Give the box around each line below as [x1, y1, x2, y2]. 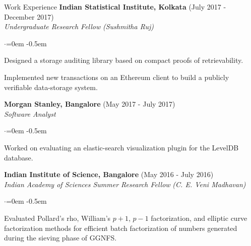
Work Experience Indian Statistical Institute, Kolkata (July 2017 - [4, 2, 226, 12]
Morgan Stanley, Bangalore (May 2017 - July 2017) [4, 99, 175, 109]
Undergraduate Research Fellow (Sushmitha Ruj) [4, 21, 154, 32]
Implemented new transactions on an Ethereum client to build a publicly [4, 71, 229, 82]
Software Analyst [4, 108, 56, 119]
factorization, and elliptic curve [151, 212, 247, 223]
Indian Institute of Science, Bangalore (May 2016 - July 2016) [4, 169, 214, 180]
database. [4, 152, 33, 162]
